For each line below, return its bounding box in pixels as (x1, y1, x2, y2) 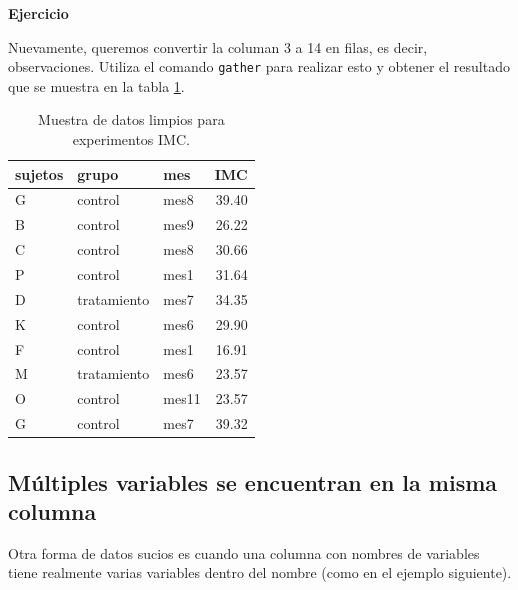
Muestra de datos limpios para (38, 109, 225, 130)
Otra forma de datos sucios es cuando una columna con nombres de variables (8, 542, 480, 563)
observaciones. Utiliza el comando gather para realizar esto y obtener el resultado (8, 56, 510, 77)
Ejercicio (8, 3, 69, 23)
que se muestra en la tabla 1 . (8, 75, 185, 96)
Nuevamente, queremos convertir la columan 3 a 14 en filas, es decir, (8, 36, 428, 57)
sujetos (15, 163, 64, 184)
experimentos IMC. (72, 129, 190, 150)
